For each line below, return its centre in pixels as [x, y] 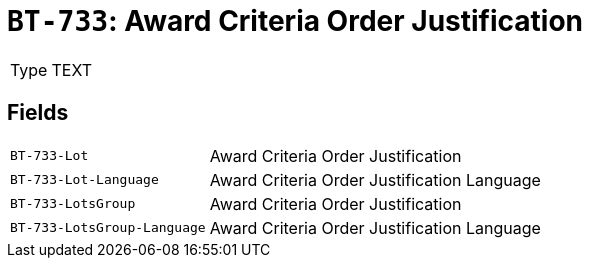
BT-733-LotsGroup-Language [108, 228]
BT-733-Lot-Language [84, 180]
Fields [38, 113]
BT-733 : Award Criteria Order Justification [295, 21]
